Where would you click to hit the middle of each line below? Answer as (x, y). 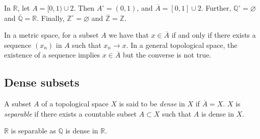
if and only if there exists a (214, 35)
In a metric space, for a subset (51, 35)
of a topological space (75, 104)
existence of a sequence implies (52, 55)
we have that (129, 35)
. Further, (216, 8)
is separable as (33, 131)
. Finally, (51, 18)
